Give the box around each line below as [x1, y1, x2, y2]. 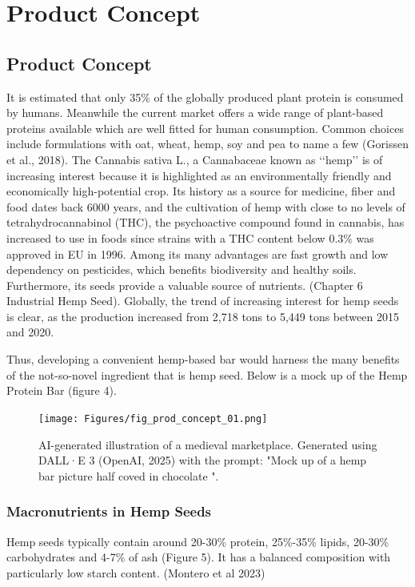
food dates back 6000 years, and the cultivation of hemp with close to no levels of [6, 198, 405, 215]
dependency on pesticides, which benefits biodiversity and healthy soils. [6, 261, 357, 278]
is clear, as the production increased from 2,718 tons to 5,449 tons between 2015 [6, 308, 399, 324]
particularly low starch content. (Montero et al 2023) [6, 564, 265, 581]
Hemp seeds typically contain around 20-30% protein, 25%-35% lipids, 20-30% [6, 533, 389, 549]
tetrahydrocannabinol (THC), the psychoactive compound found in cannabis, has [6, 214, 405, 231]
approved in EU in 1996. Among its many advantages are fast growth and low [6, 245, 389, 262]
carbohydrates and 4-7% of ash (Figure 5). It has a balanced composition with [6, 549, 391, 565]
